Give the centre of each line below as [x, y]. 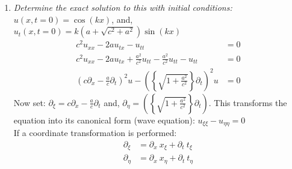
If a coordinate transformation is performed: [95, 132]
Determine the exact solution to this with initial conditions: [123, 7]
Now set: [30, 102]
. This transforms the [248, 102]
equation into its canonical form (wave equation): [104, 120]
